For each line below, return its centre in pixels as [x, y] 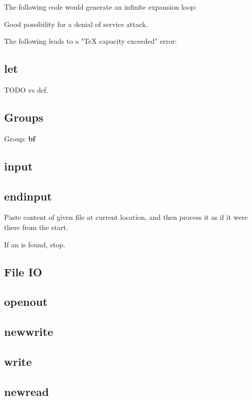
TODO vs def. [26, 89]
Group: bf [20, 138]
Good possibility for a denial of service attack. [76, 24]
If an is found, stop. [35, 244]
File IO [23, 272]
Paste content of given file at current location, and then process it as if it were [126, 217]
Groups [24, 117]
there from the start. [36, 227]
